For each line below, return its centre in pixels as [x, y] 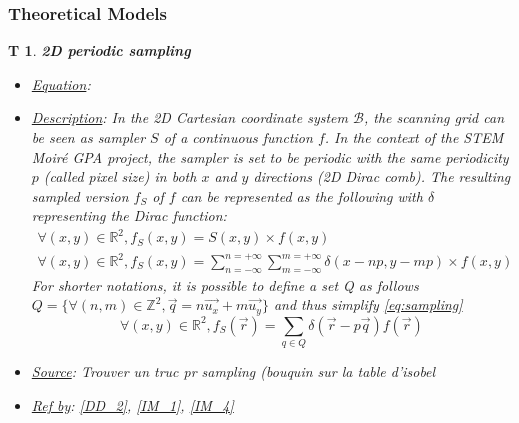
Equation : [61, 83]
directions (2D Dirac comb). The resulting [382, 176]
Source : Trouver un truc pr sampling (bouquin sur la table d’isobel [233, 371]
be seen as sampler [88, 137]
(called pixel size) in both [120, 176]
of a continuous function [238, 137]
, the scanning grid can [434, 117]
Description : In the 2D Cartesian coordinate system [190, 117]
